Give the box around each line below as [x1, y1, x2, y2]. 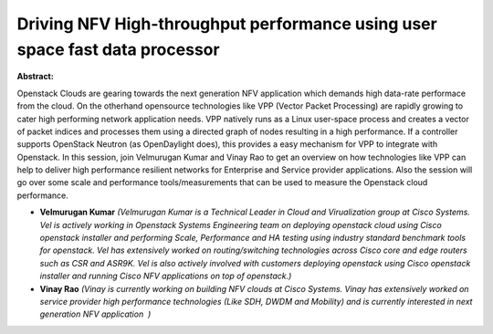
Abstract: [16, 71, 54, 82]
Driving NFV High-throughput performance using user [16, 14, 437, 34]
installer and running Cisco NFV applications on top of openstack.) [39, 270, 292, 282]
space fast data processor [16, 39, 220, 59]
